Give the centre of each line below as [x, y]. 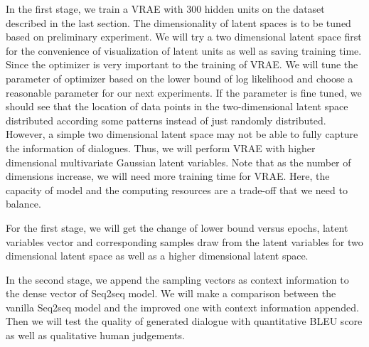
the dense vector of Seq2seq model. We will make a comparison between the [171, 293]
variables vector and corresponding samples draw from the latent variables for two [184, 241]
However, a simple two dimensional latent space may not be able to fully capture [182, 134]
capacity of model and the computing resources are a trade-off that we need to [177, 189]
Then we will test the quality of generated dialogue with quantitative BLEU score [184, 321]
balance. [23, 204]
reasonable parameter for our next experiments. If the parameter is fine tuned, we [184, 92]
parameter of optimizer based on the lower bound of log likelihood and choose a [180, 78]
